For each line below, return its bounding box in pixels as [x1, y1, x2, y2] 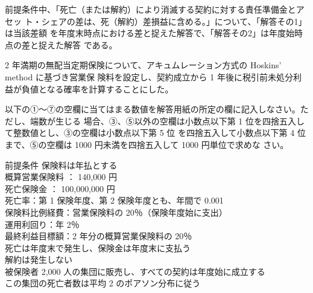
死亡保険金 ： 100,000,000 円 [5, 182, 115, 195]
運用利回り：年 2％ [5, 217, 80, 230]
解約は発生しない [5, 253, 72, 266]
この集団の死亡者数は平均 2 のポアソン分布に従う [5, 277, 201, 289]
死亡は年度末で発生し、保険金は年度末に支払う [5, 241, 191, 254]
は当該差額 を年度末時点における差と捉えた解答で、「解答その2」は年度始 [5, 27, 295, 39]
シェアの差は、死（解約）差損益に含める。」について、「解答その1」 [41, 14, 307, 27]
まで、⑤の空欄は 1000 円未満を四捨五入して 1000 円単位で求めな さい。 [5, 138, 289, 150]
